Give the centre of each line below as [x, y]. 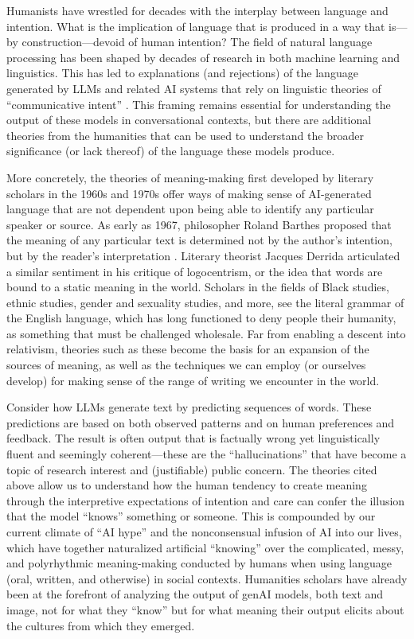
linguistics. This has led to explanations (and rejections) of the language [182, 73]
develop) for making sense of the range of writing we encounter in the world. [193, 380]
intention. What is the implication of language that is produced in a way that [196, 26]
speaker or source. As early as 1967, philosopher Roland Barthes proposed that [199, 224]
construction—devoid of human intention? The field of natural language [197, 42]
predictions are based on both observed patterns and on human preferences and [201, 422]
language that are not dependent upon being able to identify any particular [190, 209]
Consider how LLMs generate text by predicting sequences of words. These [189, 407]
